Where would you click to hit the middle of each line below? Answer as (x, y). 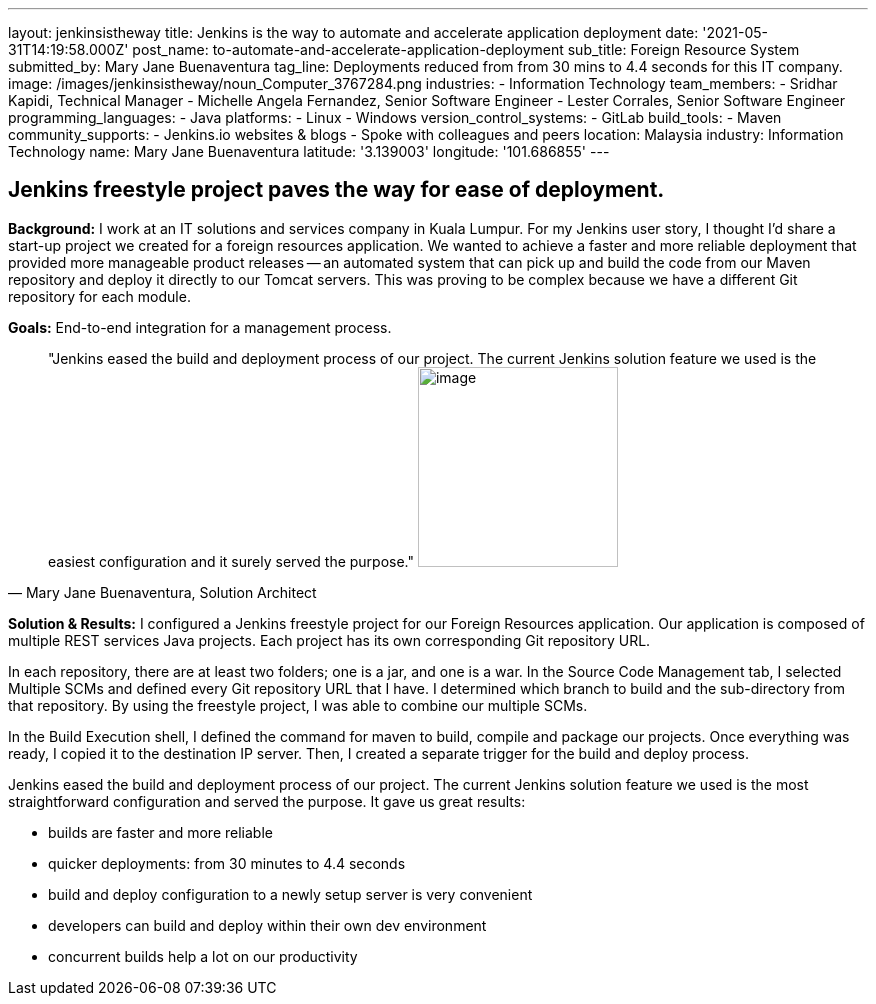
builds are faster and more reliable (160, 832)
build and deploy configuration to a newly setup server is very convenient (290, 894)
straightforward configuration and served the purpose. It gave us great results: (267, 801)
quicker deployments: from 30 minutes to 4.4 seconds (227, 863)
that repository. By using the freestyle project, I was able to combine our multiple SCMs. (298, 705)
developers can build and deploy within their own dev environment (267, 925)
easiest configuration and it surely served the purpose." (231, 561)
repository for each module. (99, 296)
